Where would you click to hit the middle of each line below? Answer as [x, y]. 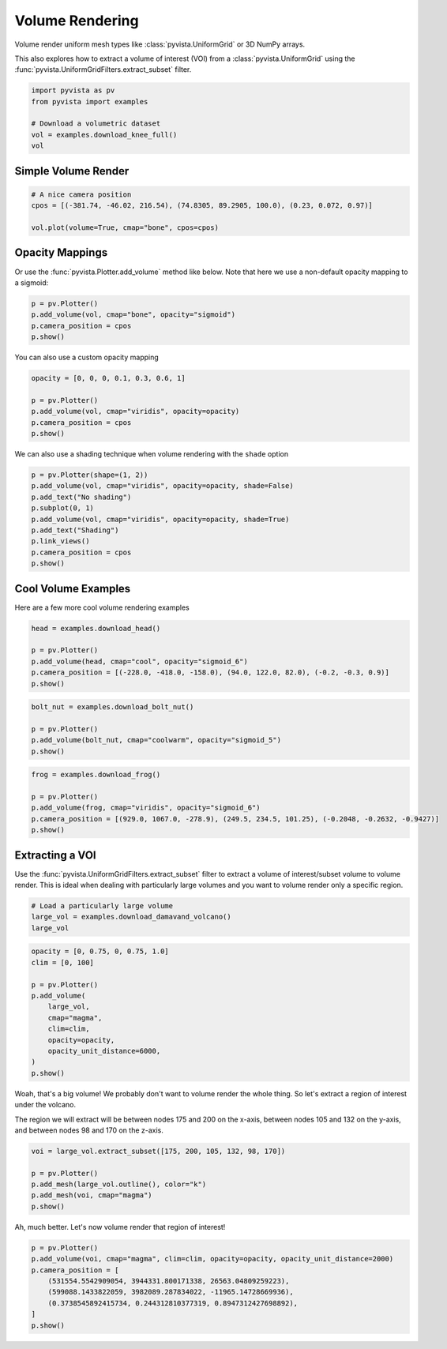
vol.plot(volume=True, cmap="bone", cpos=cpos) [125, 228]
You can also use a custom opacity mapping [87, 357]
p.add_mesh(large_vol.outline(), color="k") [119, 1184]
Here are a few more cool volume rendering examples [102, 607]
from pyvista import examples [90, 101]
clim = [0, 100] [63, 962]
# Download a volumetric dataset [96, 124]
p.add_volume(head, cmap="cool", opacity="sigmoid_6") [139, 661]
